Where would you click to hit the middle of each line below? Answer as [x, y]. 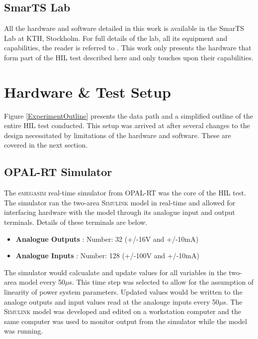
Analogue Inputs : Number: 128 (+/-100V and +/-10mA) [107, 255]
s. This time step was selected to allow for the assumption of [162, 282]
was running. [24, 331]
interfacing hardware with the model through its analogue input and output [120, 212]
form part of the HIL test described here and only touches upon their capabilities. [129, 57]
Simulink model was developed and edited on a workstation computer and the [123, 311]
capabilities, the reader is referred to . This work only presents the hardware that [128, 48]
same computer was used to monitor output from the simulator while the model [126, 321]
